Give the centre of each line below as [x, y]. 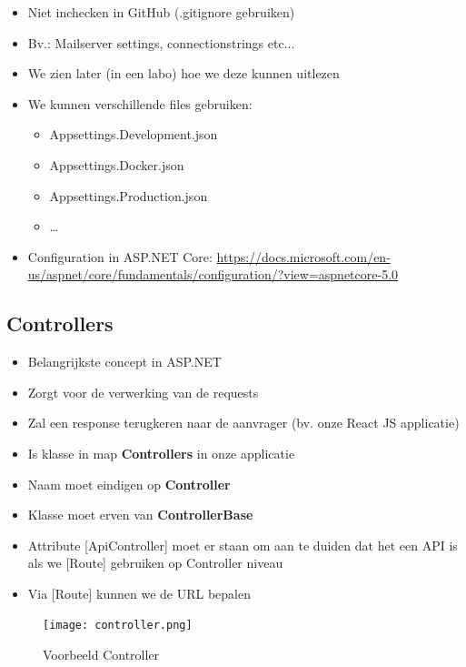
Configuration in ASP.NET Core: [120, 256]
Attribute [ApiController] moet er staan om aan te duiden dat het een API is [243, 545]
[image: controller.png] [118, 626]
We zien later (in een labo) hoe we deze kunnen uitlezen [183, 73]
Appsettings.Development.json [134, 134]
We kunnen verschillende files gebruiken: [140, 103]
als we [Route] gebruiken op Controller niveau [155, 563]
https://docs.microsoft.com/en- [303, 256]
